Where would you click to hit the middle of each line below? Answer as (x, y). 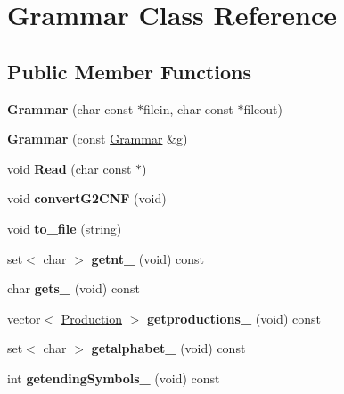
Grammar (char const (70, 108)
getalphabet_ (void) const (168, 348)
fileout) (263, 108)
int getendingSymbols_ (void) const (114, 378)
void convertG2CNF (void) (87, 198)
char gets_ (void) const (74, 288)
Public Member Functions (129, 71)
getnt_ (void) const (148, 258)
